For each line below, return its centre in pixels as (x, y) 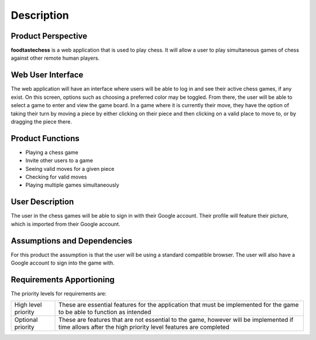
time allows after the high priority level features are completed (144, 327)
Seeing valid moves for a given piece (70, 169)
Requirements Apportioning (63, 279)
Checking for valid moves (56, 177)
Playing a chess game (52, 152)
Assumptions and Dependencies (72, 241)
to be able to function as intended (105, 312)
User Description (42, 202)
